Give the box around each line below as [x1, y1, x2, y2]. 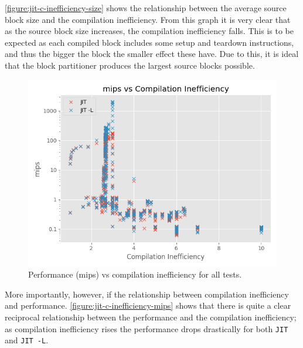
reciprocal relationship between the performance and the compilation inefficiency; [5, 310, 297, 323]
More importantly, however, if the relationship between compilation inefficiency [5, 288, 289, 300]
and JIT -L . [5, 334, 49, 346]
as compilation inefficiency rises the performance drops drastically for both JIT [5, 322, 288, 335]
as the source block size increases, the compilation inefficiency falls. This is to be [5, 25, 294, 37]
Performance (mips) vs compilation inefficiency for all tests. [28, 268, 242, 281]
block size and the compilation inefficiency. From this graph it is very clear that [5, 13, 291, 25]
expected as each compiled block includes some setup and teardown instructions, [5, 36, 294, 48]
